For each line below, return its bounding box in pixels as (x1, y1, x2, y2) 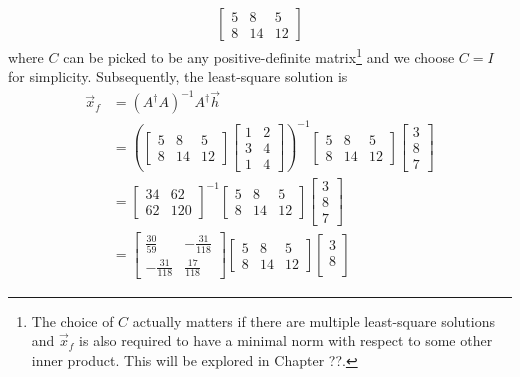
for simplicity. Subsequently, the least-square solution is (8, 66, 348, 87)
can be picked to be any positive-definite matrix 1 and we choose (63, 44, 455, 67)
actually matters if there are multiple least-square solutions (132, 310, 495, 331)
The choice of (31, 310, 114, 331)
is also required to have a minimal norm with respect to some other (79, 330, 493, 351)
